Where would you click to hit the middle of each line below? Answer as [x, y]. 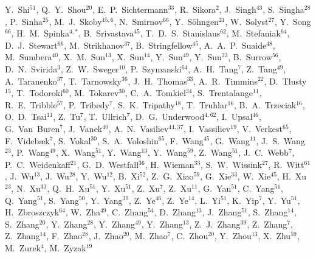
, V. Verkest [259, 128]
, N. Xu [26, 188]
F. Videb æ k [27, 140]
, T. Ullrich [105, 117]
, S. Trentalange [223, 93]
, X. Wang [76, 152]
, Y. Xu [111, 188]
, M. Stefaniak [253, 33]
